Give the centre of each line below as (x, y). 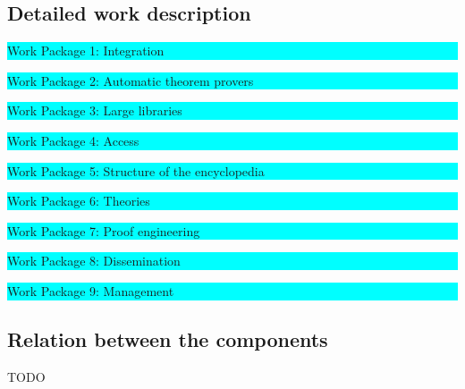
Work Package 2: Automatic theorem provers (131, 80)
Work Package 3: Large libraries (95, 110)
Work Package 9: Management (91, 290)
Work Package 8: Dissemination (94, 261)
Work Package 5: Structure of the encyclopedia (136, 170)
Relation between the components (168, 338)
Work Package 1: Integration (86, 51)
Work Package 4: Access (73, 140)
